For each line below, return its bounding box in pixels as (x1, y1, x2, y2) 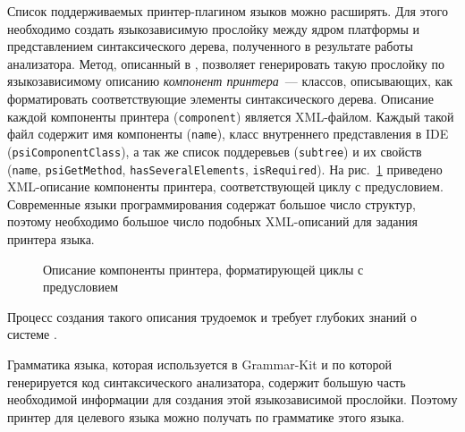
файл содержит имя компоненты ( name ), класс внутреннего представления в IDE (7, 124, 449, 143)
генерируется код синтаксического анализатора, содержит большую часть (7, 372, 406, 391)
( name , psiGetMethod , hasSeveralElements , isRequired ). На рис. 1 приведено (7, 159, 443, 178)
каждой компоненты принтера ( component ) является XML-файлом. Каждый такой (7, 106, 454, 125)
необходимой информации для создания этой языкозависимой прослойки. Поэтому (7, 390, 458, 409)
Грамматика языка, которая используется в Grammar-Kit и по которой (7, 354, 392, 373)
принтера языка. (7, 229, 95, 248)
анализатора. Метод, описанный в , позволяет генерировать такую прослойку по (7, 54, 444, 72)
